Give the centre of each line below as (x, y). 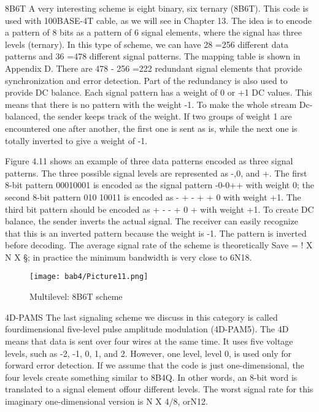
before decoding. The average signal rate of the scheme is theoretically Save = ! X (159, 245)
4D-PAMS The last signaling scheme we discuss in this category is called (141, 317)
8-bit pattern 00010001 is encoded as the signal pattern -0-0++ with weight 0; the (159, 185)
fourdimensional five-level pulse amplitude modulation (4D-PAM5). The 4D (147, 329)
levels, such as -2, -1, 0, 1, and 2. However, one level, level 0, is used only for (148, 353)
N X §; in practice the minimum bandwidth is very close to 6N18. (129, 257)
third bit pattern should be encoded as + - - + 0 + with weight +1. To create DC (159, 209)
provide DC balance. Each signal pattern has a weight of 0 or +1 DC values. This (159, 92)
